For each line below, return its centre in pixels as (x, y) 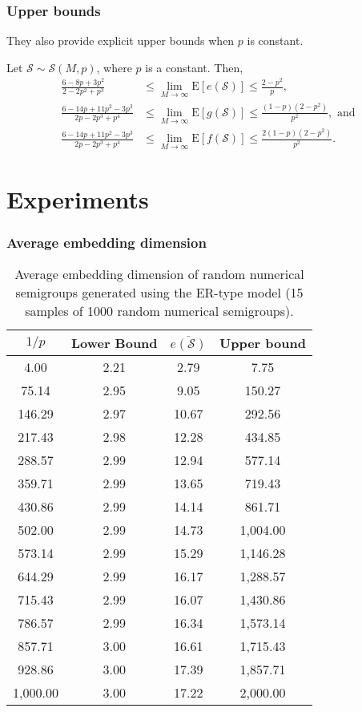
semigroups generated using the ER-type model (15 (159, 293)
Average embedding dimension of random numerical (159, 274)
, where (114, 67)
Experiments (78, 198)
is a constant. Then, (194, 67)
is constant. (275, 40)
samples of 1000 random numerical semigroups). (159, 311)
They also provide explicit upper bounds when (121, 40)
